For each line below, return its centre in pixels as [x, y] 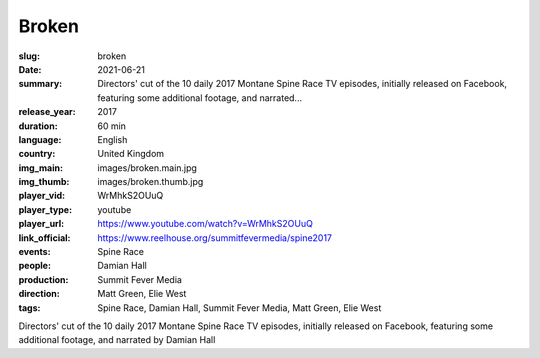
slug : [29, 56]
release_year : [47, 112]
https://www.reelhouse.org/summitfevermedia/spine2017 [215, 237]
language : [40, 139]
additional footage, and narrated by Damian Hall [117, 340]
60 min [112, 126]
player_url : [41, 224]
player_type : [45, 209]
